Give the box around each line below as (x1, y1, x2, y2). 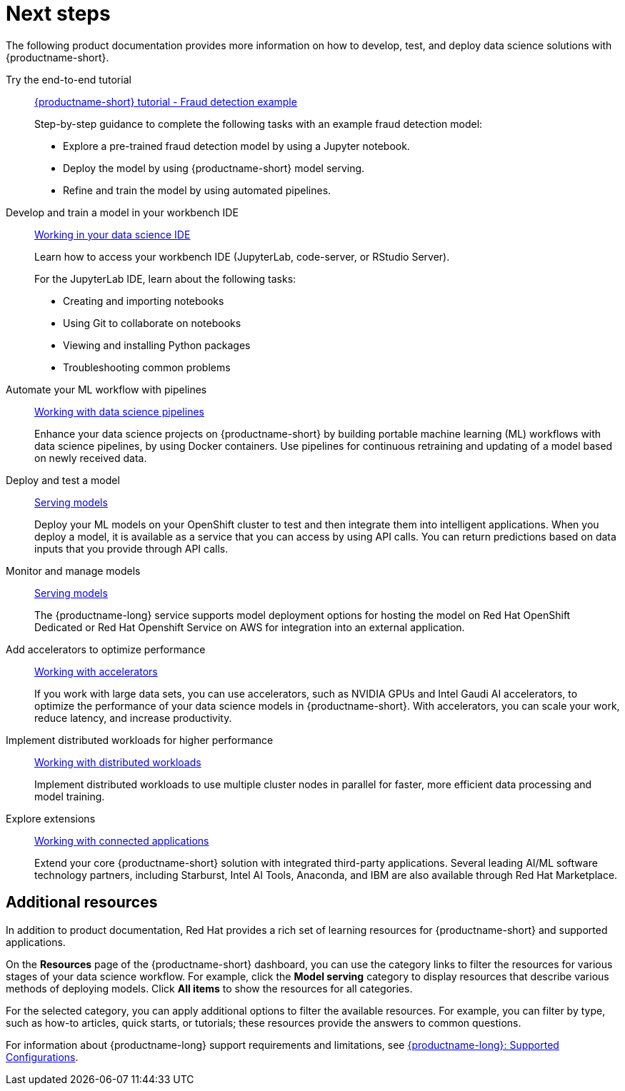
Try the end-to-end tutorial (6, 73, 131, 86)
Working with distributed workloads (34, 755, 201, 768)
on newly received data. (34, 451, 147, 464)
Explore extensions (6, 812, 96, 825)
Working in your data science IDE (34, 228, 191, 241)
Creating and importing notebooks (63, 294, 224, 307)
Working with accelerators (34, 665, 158, 678)
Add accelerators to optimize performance (6, 643, 206, 655)
